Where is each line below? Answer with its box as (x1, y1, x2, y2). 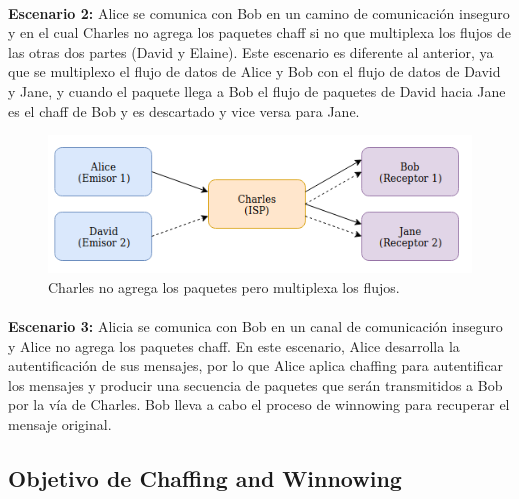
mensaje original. (8, 414, 112, 434)
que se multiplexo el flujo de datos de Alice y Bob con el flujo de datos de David (8, 61, 501, 82)
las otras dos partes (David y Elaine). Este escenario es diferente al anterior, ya (8, 41, 494, 62)
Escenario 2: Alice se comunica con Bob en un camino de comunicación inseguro (8, 2, 510, 23)
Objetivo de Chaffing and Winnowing (8, 462, 402, 493)
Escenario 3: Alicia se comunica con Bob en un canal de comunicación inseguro (8, 316, 503, 337)
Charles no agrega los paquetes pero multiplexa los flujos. (48, 276, 400, 297)
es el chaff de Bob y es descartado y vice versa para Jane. (8, 100, 360, 121)
